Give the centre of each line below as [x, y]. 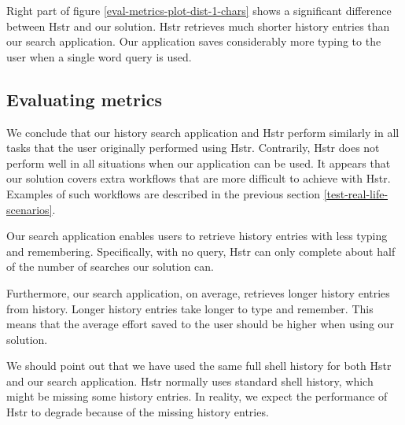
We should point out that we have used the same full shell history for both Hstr [199, 366]
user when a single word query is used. [99, 56]
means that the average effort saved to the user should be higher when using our [200, 324]
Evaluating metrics [84, 99]
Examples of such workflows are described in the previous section [164, 193]
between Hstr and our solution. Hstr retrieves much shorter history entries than [198, 26]
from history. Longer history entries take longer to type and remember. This [190, 308]
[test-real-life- [356, 193]
